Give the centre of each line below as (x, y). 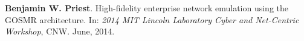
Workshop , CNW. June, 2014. (60, 31)
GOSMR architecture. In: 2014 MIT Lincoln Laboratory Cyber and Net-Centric (152, 19)
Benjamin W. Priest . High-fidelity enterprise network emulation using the (147, 8)
